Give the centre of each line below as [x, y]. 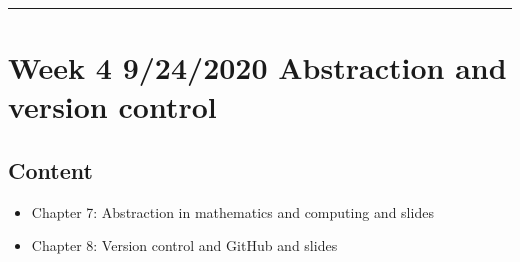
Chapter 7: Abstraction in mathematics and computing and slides [232, 211]
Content [50, 169]
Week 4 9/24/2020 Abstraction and [257, 67]
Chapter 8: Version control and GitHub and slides [184, 245]
